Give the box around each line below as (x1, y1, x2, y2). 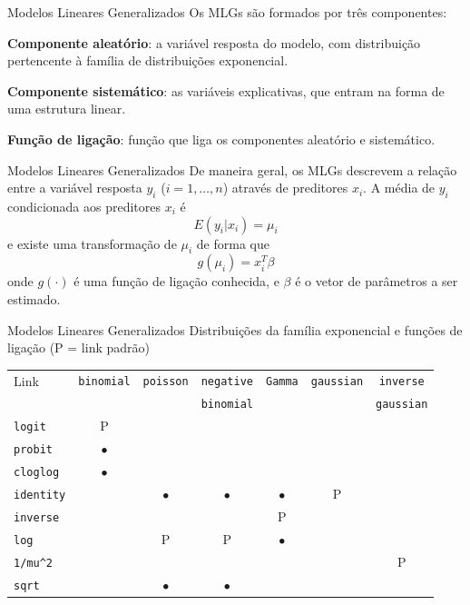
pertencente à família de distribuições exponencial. (7, 51, 289, 70)
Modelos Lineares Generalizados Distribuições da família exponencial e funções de (7, 320, 463, 339)
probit (14, 443, 53, 457)
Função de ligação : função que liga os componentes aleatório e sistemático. (7, 129, 436, 148)
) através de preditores (222, 178, 348, 197)
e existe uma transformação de (7, 233, 177, 253)
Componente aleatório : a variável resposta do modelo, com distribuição (7, 33, 421, 52)
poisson (142, 375, 189, 389)
